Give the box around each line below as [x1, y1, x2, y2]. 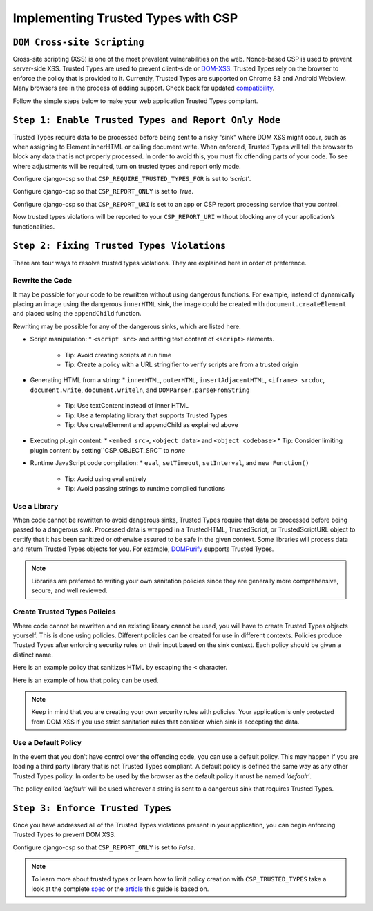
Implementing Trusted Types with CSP [12, 10, 238, 26]
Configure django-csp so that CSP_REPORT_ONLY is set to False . [12, 843, 196, 852]
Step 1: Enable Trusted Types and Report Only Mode [12, 115, 281, 126]
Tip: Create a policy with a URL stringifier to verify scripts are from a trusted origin [64, 360, 298, 369]
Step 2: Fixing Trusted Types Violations [12, 241, 227, 252]
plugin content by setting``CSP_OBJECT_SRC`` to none [30, 446, 186, 454]
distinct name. [12, 650, 53, 659]
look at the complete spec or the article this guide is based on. [31, 885, 209, 893]
